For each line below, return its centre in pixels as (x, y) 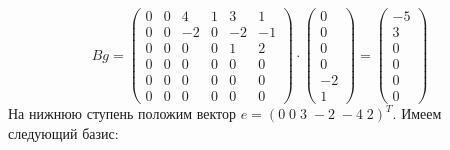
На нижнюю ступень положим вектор (122, 113)
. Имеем (417, 113)
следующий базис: (63, 132)
